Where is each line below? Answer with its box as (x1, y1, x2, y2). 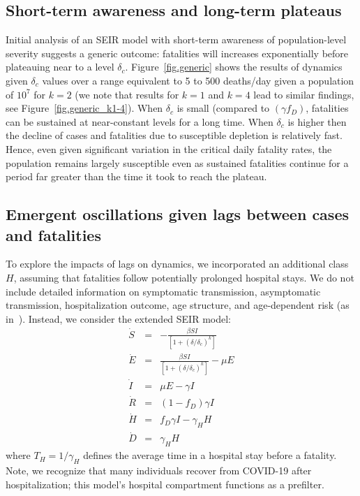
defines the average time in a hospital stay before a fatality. (83, 448, 337, 462)
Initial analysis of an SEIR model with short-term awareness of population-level (6, 32, 347, 47)
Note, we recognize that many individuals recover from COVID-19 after (6, 463, 312, 477)
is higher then (287, 114, 347, 129)
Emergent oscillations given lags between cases (6, 203, 349, 225)
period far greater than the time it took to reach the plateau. (6, 169, 267, 184)
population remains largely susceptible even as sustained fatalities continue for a (6, 155, 349, 170)
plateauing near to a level (6, 59, 114, 74)
